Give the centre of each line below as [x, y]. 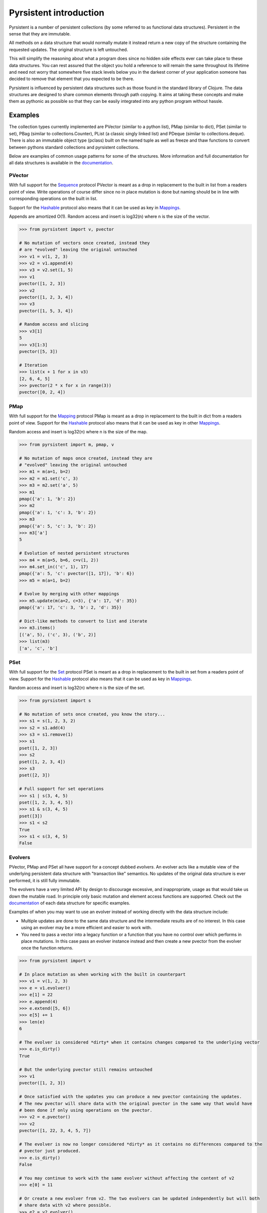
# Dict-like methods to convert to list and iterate [83, 621]
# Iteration [33, 365]
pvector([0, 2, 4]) [42, 392]
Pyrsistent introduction [57, 13]
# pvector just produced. [50, 1151]
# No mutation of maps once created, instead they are [86, 458]
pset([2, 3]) [35, 775]
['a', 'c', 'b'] [39, 648]
